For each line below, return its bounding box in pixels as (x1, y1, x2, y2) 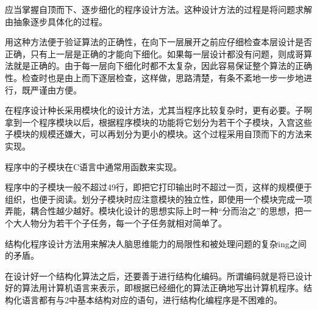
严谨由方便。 (30, 83, 82, 96)
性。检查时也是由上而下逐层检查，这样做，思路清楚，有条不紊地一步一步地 (5, 71, 304, 84)
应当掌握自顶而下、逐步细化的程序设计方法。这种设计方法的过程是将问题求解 (5, 3, 312, 15)
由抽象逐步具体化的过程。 (5, 15, 107, 27)
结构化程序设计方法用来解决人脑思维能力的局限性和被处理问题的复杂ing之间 (5, 237, 307, 250)
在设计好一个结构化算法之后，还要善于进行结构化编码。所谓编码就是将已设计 (5, 269, 312, 282)
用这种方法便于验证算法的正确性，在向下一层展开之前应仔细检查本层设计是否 (5, 35, 312, 48)
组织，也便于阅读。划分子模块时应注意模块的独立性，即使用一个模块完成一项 (5, 192, 312, 205)
